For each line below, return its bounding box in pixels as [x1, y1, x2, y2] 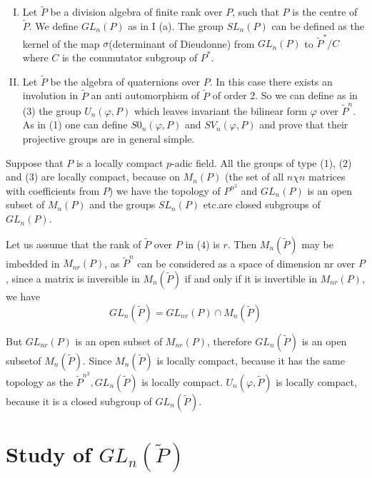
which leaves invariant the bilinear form [134, 103, 308, 118]
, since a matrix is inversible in [6, 270, 140, 285]
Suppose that [6, 155, 64, 170]
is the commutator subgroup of [61, 49, 198, 64]
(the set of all [225, 169, 284, 184]
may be [301, 236, 333, 251]
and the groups [89, 197, 156, 212]
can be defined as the [271, 19, 364, 34]
